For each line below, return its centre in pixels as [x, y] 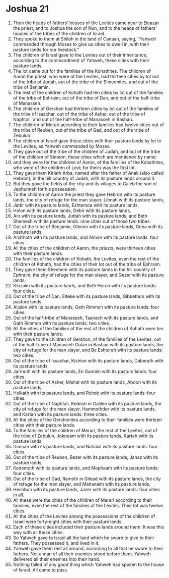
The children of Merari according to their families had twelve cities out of [89, 125]
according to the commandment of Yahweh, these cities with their [81, 60]
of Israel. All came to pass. [40, 570]
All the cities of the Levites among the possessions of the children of [84, 516]
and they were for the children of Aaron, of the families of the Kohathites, [89, 162]
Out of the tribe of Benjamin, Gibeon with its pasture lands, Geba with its [88, 226]
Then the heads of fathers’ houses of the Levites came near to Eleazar [86, 23]
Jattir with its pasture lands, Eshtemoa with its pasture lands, [76, 205]
